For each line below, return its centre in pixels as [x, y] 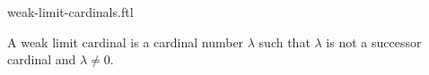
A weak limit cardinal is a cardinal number [126, 42]
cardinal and [42, 59]
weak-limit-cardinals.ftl [70, 12]
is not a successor [374, 42]
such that [285, 42]
